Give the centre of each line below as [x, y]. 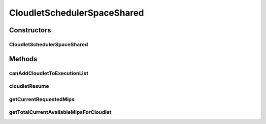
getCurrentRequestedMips [42, 99]
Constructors [30, 30]
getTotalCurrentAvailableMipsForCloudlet [60, 112]
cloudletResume [29, 86]
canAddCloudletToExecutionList [49, 73]
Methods [23, 59]
